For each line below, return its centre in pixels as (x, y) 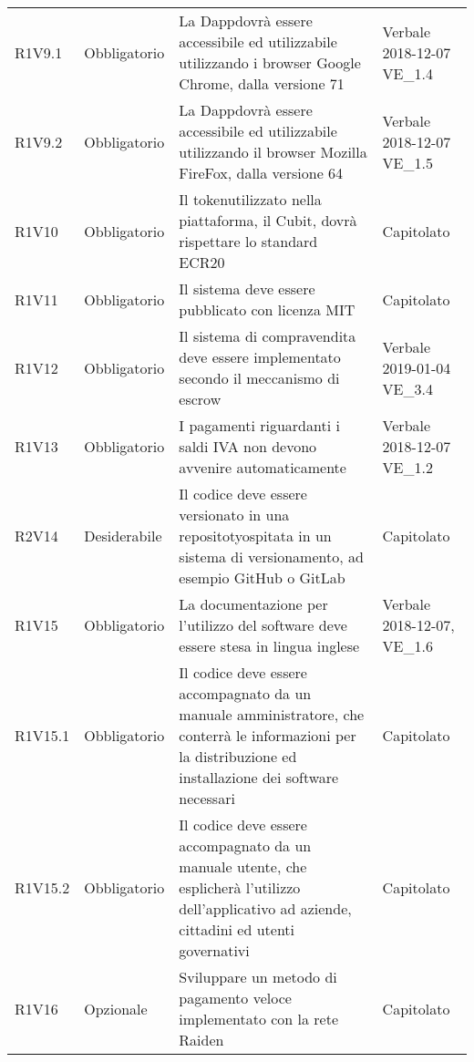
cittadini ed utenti (237, 929)
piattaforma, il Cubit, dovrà (268, 220)
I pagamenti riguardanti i (259, 425)
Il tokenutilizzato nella (250, 199)
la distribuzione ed (238, 756)
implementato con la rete (259, 1019)
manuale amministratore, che (272, 714)
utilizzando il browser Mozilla (273, 152)
